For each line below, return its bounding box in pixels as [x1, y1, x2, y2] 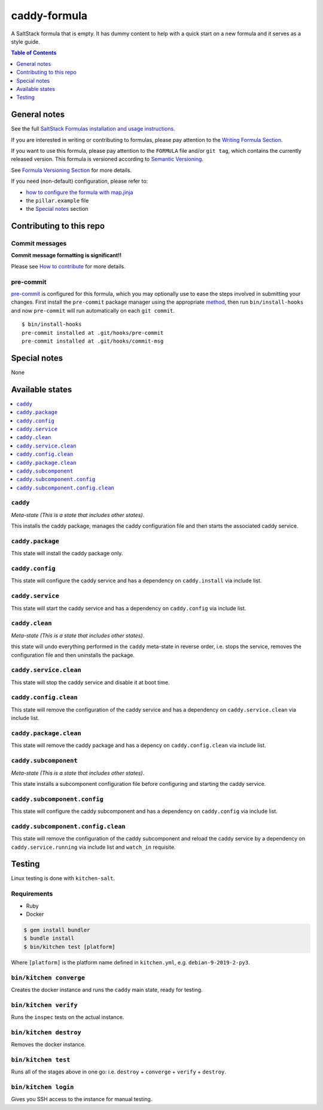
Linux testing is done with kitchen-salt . [11, 875, 115, 882]
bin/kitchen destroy [11, 1028, 82, 1036]
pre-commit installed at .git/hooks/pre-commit [22, 329, 164, 336]
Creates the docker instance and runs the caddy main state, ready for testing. [11, 986, 203, 993]
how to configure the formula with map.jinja [26, 189, 133, 196]
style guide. [11, 38, 40, 45]
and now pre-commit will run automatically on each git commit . [11, 307, 175, 314]
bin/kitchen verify [11, 1001, 78, 1009]
